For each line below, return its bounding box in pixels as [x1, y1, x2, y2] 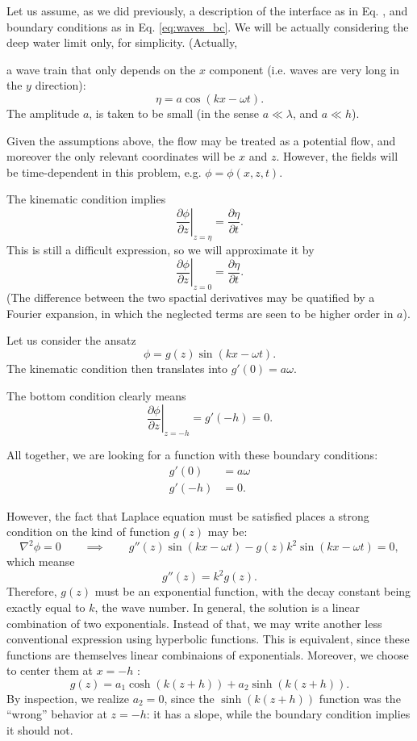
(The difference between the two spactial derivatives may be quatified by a [6, 289, 375, 306]
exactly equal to [6, 598, 85, 615]
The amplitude [6, 104, 80, 121]
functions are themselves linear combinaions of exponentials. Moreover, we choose [6, 646, 409, 663]
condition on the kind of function [6, 523, 170, 540]
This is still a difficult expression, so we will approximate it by [6, 241, 315, 257]
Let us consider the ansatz [6, 332, 136, 349]
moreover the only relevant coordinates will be [6, 148, 236, 165]
